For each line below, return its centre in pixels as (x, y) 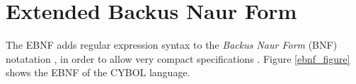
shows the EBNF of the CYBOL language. (98, 72)
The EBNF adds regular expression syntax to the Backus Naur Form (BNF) (172, 45)
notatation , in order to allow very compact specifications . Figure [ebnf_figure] (178, 58)
